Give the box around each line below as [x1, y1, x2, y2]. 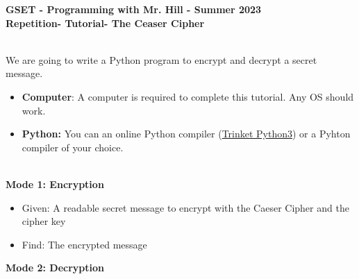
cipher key [22, 214, 66, 228]
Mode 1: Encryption [6, 176, 104, 191]
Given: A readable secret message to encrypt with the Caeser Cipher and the [22, 200, 349, 214]
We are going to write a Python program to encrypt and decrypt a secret [6, 52, 317, 67]
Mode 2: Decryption [6, 260, 105, 275]
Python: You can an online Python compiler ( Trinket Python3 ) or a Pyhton [22, 126, 351, 141]
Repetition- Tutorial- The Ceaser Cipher [6, 15, 205, 30]
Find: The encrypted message [22, 237, 147, 251]
